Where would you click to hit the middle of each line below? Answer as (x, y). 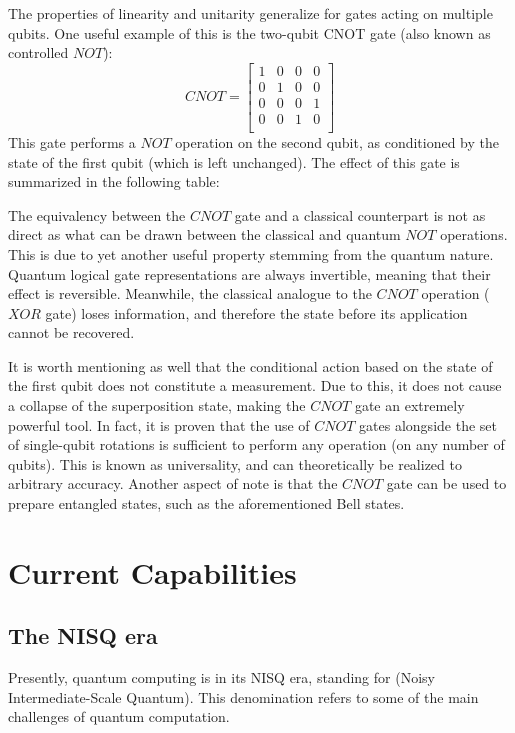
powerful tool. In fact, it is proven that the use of (159, 424)
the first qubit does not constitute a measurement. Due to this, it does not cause (255, 385)
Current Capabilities (152, 571)
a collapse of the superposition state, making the (157, 405)
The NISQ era (83, 635)
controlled (38, 52)
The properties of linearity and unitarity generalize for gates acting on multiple (250, 13)
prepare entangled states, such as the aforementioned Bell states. (206, 503)
